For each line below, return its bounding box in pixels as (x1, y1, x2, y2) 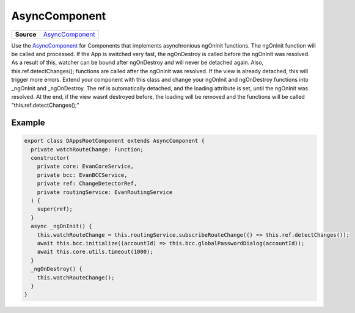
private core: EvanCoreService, (37, 163, 134, 170)
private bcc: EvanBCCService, (37, 171, 128, 178)
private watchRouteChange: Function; (31, 146, 144, 153)
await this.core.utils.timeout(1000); (37, 248, 153, 256)
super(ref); (37, 206, 73, 213)
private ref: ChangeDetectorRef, (37, 180, 137, 187)
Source (15, 30, 37, 38)
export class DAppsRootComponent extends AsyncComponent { (24, 137, 205, 145)
